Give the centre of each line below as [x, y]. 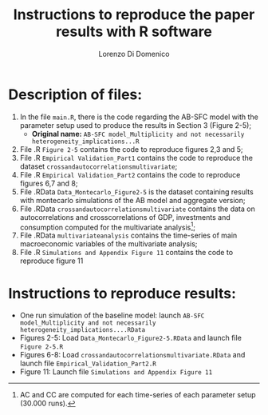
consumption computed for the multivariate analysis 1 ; [107, 226]
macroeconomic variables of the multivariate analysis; [108, 244]
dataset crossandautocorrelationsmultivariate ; [99, 166]
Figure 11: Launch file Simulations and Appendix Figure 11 [116, 372]
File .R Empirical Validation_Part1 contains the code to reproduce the [136, 158]
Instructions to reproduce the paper [134, 15]
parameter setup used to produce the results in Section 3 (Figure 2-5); [136, 125]
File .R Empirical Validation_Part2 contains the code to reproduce [130, 174]
